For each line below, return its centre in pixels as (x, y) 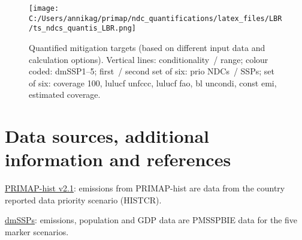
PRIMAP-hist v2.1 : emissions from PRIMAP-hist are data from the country (145, 188)
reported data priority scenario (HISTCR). (83, 199)
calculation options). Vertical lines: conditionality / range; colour (149, 59)
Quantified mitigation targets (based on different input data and (147, 47)
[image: (44, 8)
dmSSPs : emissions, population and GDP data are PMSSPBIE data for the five (151, 220)
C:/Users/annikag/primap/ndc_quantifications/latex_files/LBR (155, 18)
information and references (118, 159)
